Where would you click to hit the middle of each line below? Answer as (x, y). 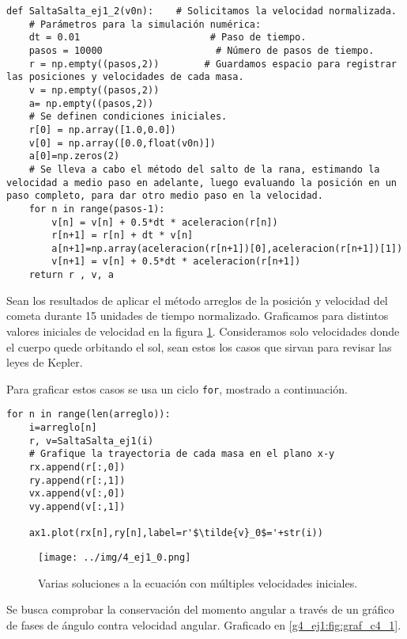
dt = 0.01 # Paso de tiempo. (168, 38)
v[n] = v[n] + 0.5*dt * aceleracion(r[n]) (165, 222)
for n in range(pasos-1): (97, 209)
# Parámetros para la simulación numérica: (145, 24)
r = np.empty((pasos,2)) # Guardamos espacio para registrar (213, 64)
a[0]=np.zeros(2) (74, 156)
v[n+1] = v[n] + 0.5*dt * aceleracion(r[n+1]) (176, 262)
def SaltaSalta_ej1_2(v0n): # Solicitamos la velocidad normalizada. (202, 11)
